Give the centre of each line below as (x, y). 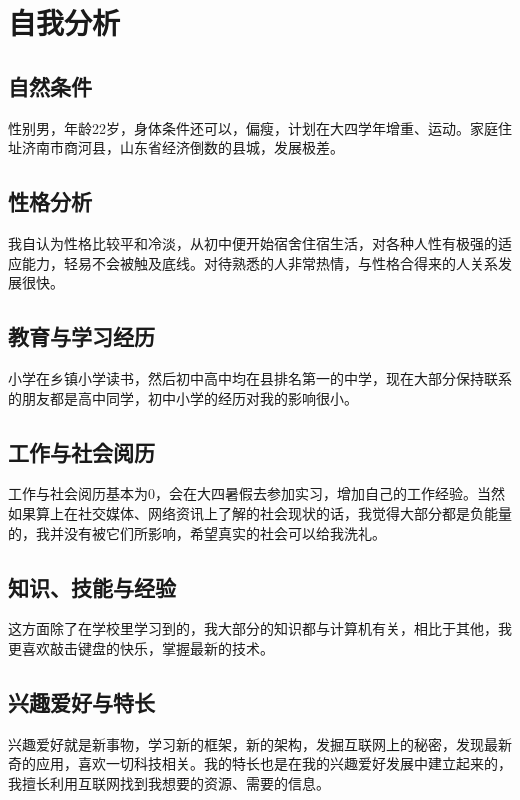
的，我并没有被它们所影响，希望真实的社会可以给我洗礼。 (197, 532)
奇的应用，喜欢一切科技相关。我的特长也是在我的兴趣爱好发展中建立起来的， (260, 763)
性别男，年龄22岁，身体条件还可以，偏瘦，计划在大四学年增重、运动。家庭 (253, 127)
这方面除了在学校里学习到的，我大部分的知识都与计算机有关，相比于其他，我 (260, 628)
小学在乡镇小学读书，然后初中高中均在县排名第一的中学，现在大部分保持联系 (260, 377)
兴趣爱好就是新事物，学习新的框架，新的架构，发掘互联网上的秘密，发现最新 (260, 743)
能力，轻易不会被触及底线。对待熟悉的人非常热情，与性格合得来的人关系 (259, 262)
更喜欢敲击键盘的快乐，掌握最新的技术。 (141, 647)
